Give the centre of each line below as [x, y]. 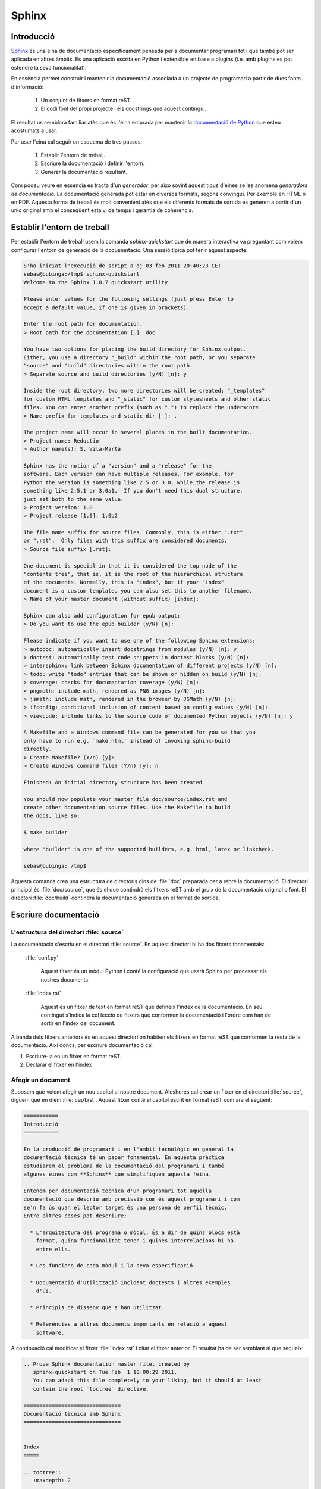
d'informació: [27, 87]
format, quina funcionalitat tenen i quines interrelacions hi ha [135, 1241]
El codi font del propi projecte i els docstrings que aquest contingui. [124, 109]
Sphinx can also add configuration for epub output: [102, 616]
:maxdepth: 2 [52, 1481]
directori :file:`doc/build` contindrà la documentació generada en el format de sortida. [116, 898]
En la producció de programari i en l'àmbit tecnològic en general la [129, 1149]
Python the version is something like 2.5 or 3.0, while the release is [132, 482]
